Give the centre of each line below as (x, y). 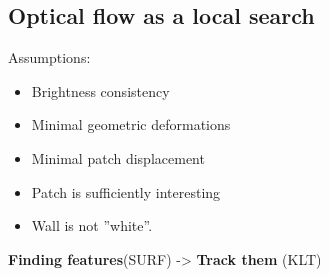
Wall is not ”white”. (92, 225)
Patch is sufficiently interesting (126, 191)
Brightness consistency (100, 90)
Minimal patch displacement (118, 157)
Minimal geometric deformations (131, 124)
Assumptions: (49, 57)
